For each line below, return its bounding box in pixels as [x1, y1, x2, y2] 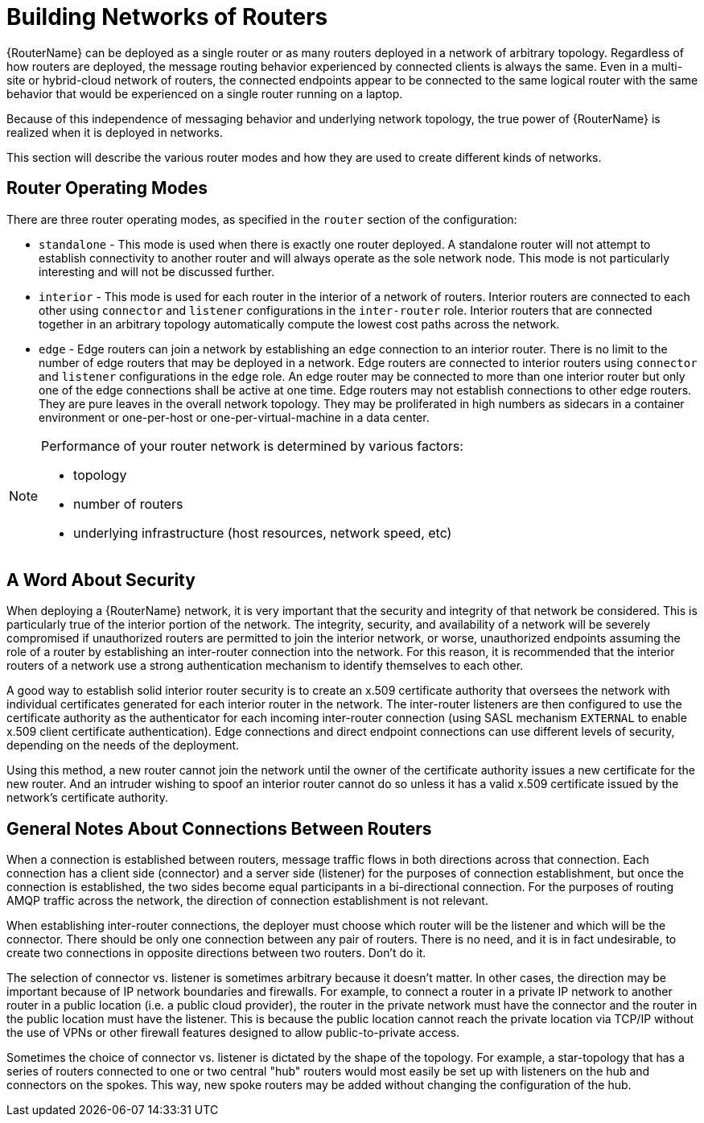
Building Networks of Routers [6, 3, 328, 31]
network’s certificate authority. [6, 791, 168, 805]
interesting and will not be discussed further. [39, 264, 275, 279]
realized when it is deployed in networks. [6, 125, 224, 139]
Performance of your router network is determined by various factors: [41, 437, 463, 454]
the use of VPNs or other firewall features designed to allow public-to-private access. [6, 1026, 460, 1040]
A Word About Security [6, 570, 196, 591]
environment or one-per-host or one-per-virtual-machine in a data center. [39, 410, 430, 424]
